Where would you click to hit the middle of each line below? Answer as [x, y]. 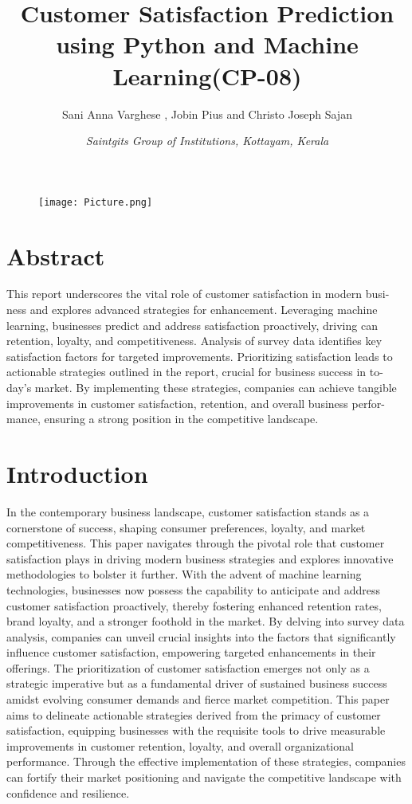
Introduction [77, 473]
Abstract [56, 255]
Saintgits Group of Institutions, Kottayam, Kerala [207, 141]
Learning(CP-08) [207, 75]
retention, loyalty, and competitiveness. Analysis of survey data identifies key [194, 341]
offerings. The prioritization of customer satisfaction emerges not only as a [188, 667]
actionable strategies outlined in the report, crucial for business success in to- [195, 372]
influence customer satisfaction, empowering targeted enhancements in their [191, 652]
